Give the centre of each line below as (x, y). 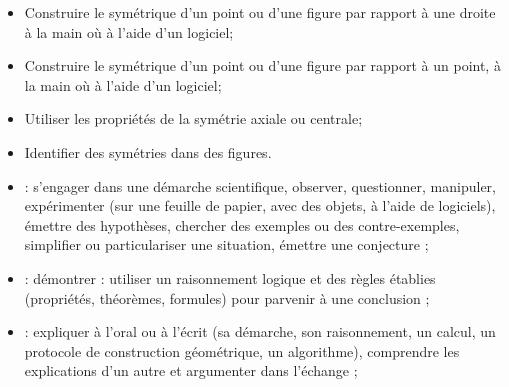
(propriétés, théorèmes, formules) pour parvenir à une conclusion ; (227, 297)
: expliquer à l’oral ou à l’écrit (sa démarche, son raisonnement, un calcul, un (260, 331)
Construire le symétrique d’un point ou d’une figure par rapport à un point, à (262, 65)
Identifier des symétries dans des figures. (148, 151)
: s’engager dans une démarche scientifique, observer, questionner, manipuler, (260, 185)
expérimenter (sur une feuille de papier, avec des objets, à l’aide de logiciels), (260, 205)
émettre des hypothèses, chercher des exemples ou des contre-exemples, (242, 224)
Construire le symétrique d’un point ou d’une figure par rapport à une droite (260, 12)
